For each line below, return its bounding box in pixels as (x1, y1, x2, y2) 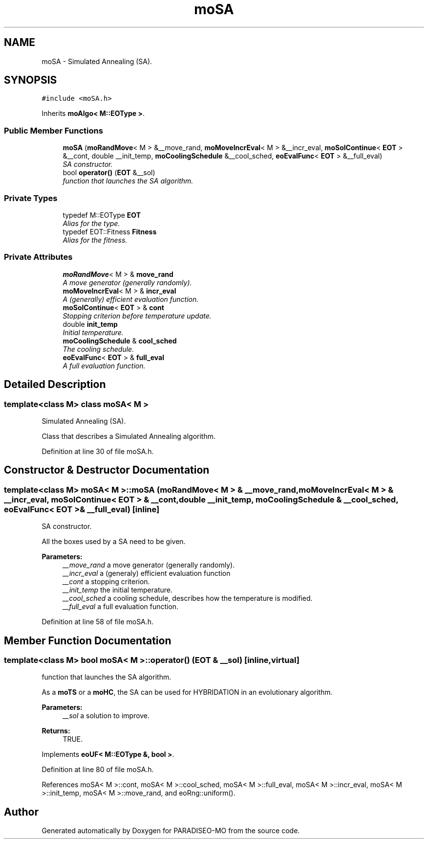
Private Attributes (4, 252, 73, 262)
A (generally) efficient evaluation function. (63, 295, 199, 303)
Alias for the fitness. (63, 235, 128, 244)
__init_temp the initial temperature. (63, 586, 172, 594)
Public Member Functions (4, 125, 103, 136)
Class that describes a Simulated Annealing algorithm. (42, 432, 216, 440)
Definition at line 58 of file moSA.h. (42, 617, 154, 626)
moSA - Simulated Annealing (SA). (42, 57, 152, 66)
